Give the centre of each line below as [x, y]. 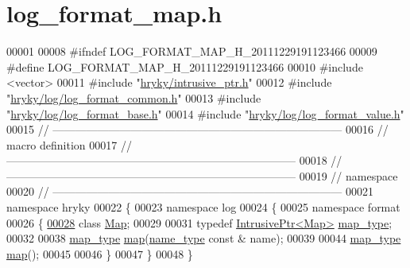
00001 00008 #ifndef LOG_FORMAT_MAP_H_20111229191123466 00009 [192, 51]
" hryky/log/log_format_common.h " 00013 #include [134, 97]
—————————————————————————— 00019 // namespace [202, 175]
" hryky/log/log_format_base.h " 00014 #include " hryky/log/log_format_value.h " [205, 113]
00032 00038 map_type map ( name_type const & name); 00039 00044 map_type [204, 238]
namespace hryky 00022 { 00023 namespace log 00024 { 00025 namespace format [203, 207]
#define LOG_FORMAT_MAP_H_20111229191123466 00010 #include [185, 66]
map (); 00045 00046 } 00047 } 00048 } [100, 253]
